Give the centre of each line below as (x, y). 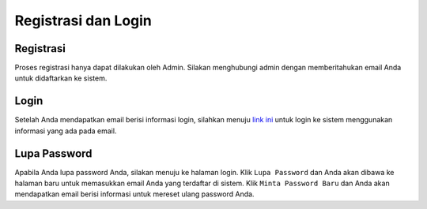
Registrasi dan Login (83, 21)
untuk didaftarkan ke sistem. (61, 78)
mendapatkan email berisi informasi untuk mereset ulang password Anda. (134, 194)
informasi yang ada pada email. (66, 131)
